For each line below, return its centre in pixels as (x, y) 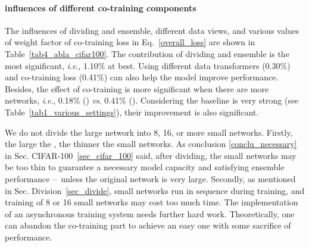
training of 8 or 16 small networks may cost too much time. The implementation (152, 202)
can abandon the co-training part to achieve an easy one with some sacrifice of (148, 225)
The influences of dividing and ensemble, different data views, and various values (152, 30)
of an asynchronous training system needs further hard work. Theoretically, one (150, 213)
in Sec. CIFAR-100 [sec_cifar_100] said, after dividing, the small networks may (151, 155)
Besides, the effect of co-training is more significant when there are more (137, 88)
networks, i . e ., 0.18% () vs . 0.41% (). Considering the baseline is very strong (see (152, 100)
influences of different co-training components (101, 7)
